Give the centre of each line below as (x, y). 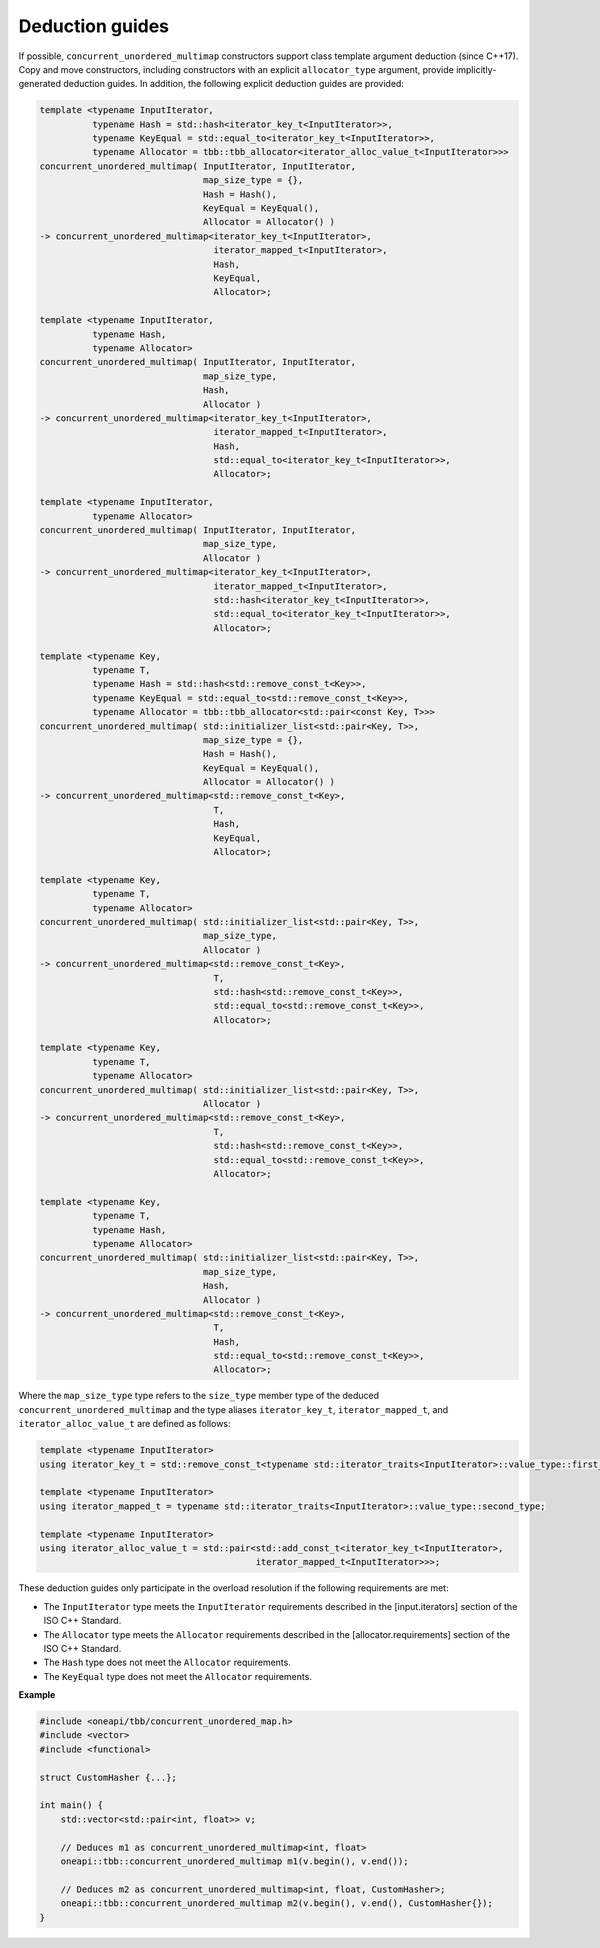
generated (40, 84)
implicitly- (476, 69)
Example (37, 1695)
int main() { (71, 1805)
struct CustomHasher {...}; (108, 1777)
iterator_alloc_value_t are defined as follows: (124, 1424)
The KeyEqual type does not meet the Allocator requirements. (177, 1676)
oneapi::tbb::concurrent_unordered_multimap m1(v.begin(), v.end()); (234, 1861)
